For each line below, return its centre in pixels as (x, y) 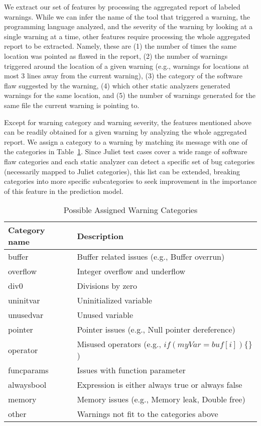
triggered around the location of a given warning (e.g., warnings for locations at (127, 66)
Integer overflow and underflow (131, 271)
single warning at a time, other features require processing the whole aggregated (127, 36)
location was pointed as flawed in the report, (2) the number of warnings (116, 56)
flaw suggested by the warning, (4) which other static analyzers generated (117, 85)
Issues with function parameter (131, 370)
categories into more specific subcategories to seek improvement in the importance (130, 181)
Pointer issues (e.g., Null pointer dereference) (156, 330)
